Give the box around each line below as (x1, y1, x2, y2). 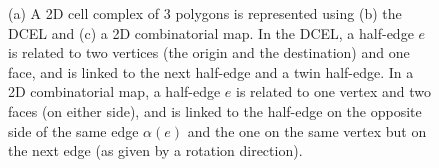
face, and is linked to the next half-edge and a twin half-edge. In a (8, 61, 414, 82)
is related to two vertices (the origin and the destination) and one (8, 42, 410, 63)
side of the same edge (8, 120, 139, 141)
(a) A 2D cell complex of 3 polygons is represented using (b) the (8, 3, 402, 23)
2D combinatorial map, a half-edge (8, 81, 221, 102)
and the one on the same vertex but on (187, 120, 427, 141)
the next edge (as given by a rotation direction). (8, 140, 303, 161)
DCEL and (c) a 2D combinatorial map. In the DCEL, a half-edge (8, 22, 414, 43)
